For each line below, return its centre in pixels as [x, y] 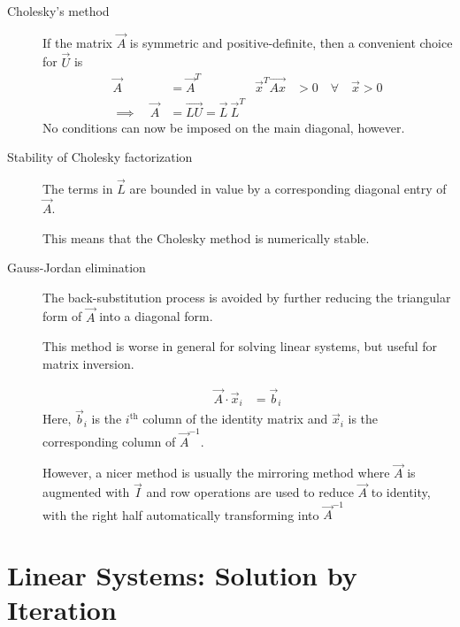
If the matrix [77, 42]
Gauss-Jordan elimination [77, 268]
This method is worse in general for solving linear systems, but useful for [240, 346]
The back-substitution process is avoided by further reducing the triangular [247, 297]
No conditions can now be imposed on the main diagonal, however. [224, 127]
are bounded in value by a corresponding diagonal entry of [288, 189]
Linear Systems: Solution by [182, 575]
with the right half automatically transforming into [181, 514]
